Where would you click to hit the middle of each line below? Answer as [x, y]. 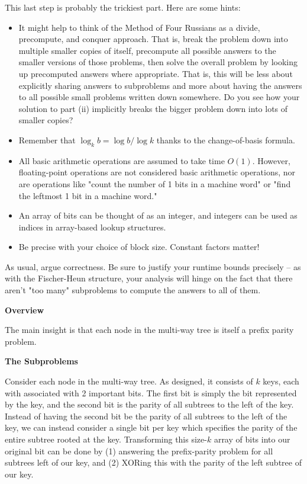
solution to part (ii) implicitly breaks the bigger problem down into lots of [153, 108]
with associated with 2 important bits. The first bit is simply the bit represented [151, 392]
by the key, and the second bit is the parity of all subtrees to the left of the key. [149, 404]
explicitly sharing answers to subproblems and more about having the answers [160, 85]
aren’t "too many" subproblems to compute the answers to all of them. [133, 290]
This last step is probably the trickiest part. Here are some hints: [123, 7]
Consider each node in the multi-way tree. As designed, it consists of [129, 381]
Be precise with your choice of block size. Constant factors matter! [139, 247]
